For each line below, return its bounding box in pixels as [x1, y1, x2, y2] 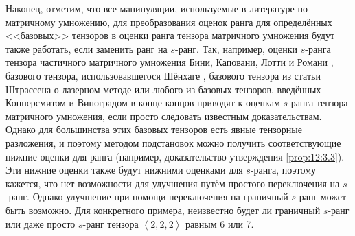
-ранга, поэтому [250, 163, 317, 177]
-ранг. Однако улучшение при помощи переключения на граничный [5, 189, 288, 204]
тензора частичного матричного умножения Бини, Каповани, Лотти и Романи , [5, 55, 334, 69]
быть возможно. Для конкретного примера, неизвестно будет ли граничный [5, 202, 321, 217]
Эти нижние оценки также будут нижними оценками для [5, 163, 243, 177]
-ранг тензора [82, 216, 139, 231]
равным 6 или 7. [185, 216, 254, 231]
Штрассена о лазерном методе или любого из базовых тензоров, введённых [5, 82, 321, 96]
